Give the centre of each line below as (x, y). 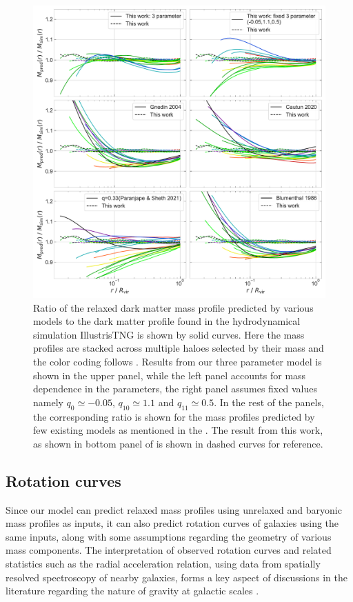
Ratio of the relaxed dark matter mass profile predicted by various (173, 307)
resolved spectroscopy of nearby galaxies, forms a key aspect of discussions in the (176, 577)
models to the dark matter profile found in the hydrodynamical (167, 321)
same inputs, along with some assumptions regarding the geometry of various (169, 536)
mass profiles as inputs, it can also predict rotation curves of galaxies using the (172, 523)
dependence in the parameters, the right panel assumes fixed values (175, 389)
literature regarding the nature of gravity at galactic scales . (132, 591)
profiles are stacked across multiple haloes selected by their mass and (179, 348)
